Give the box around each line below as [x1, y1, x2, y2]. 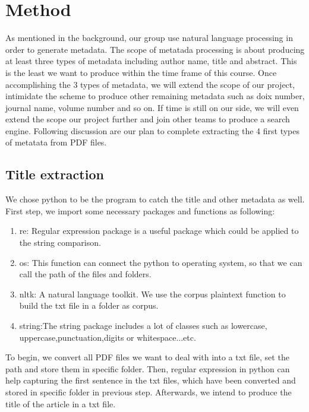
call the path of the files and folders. [19, 268, 152, 280]
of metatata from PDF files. [5, 136, 107, 148]
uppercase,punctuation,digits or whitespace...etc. [19, 331, 196, 343]
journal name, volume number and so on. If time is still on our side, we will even [5, 101, 299, 113]
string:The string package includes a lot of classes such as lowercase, [19, 319, 267, 332]
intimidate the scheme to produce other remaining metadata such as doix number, [5, 90, 305, 102]
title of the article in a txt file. [5, 397, 116, 410]
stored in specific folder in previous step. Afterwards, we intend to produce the [5, 385, 292, 398]
